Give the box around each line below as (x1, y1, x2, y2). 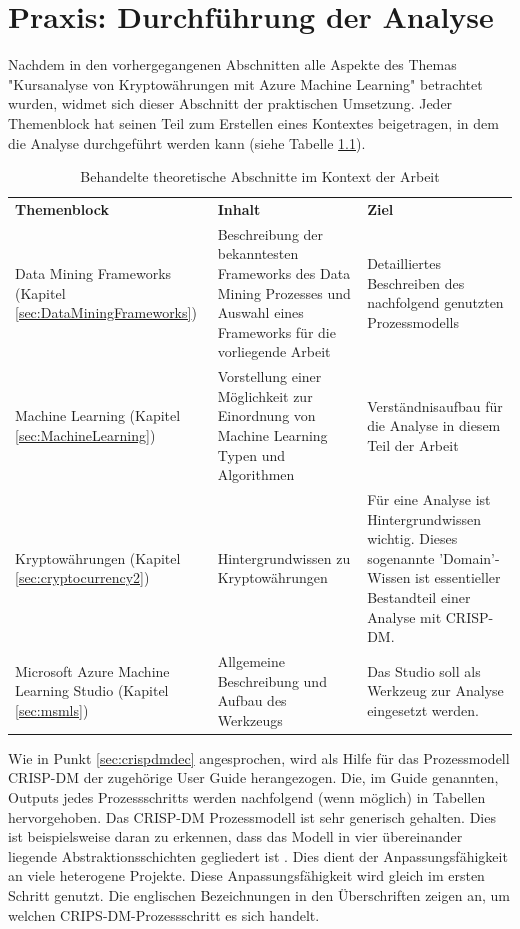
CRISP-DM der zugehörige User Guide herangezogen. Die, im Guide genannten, (8, 767, 499, 788)
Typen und (217, 444, 286, 465)
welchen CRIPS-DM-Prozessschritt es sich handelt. (8, 904, 320, 925)
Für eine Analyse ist (367, 489, 491, 509)
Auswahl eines (217, 302, 304, 323)
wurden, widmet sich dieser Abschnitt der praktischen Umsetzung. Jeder (8, 93, 453, 114)
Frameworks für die (217, 321, 336, 342)
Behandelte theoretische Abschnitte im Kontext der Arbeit (80, 166, 440, 187)
